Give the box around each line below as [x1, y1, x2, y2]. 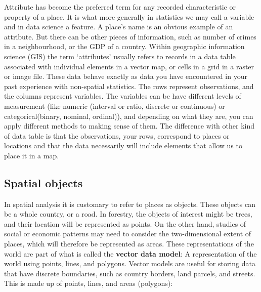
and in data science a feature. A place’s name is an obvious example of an [4, 21, 233, 32]
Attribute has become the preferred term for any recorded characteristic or [4, 2, 236, 12]
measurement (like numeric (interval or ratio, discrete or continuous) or [4, 100, 225, 111]
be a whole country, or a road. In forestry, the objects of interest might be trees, [4, 208, 252, 219]
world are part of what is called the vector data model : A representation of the [4, 248, 257, 259]
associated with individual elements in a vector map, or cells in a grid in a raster [4, 61, 254, 71]
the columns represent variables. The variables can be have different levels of [4, 91, 241, 101]
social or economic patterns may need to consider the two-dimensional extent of [4, 228, 251, 239]
